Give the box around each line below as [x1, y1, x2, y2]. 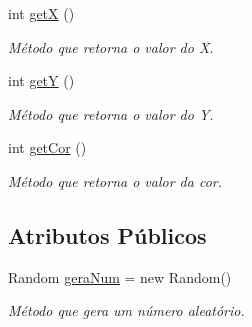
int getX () [8, 3, 75, 23]
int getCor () [8, 137, 87, 158]
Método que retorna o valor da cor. [8, 170, 223, 191]
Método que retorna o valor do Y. [8, 103, 214, 124]
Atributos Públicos [8, 219, 207, 250]
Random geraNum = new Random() [8, 266, 232, 287]
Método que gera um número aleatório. [8, 300, 245, 321]
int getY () [8, 70, 75, 91]
